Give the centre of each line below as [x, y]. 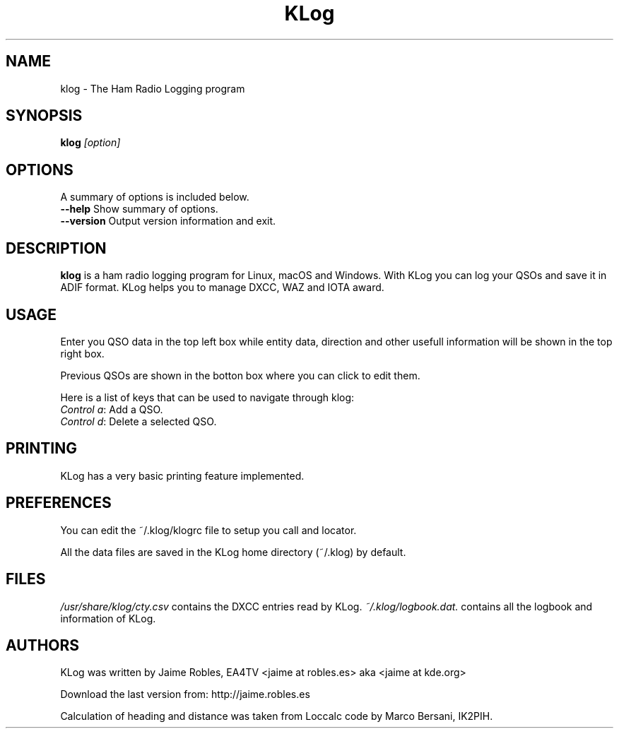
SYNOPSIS [44, 116]
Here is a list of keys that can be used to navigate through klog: [207, 397]
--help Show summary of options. [139, 209]
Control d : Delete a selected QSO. [138, 421]
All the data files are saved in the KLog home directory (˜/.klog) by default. [233, 552]
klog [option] [90, 143]
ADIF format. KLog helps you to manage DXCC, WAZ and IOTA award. [222, 288]
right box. [82, 353]
